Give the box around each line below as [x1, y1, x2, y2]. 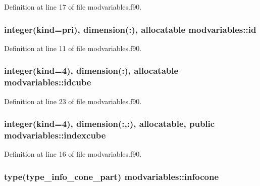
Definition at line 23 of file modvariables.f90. [4, 96, 142, 106]
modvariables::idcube [4, 76, 91, 88]
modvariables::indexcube [4, 128, 106, 141]
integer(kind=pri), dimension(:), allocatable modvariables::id [4, 23, 256, 35]
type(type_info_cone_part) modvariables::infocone [4, 170, 219, 182]
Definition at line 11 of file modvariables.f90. [4, 42, 142, 53]
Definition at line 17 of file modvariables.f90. [4, 2, 142, 12]
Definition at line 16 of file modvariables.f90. [4, 149, 142, 159]
